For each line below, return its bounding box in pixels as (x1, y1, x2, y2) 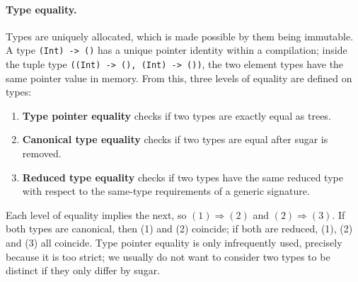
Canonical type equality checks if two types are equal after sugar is (22, 132, 328, 147)
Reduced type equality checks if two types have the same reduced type (22, 169, 343, 184)
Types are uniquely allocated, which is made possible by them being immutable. (6, 28, 354, 43)
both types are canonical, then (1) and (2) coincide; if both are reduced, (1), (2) (6, 221, 353, 236)
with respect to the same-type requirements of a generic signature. (22, 184, 310, 198)
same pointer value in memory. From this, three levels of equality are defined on (6, 70, 352, 85)
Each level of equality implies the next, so (6, 207, 187, 222)
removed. (22, 146, 62, 161)
